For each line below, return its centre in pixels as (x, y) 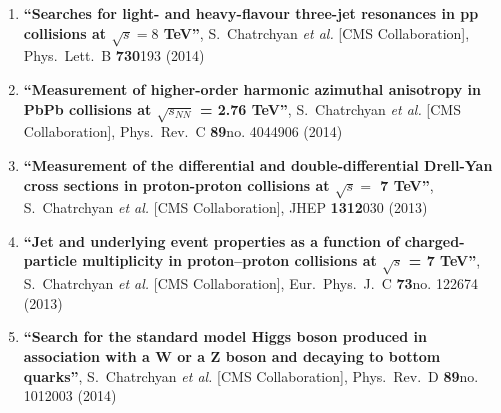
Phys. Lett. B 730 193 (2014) (114, 55)
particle (50, 260)
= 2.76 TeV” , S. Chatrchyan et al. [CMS (330, 108)
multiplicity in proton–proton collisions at (229, 260)
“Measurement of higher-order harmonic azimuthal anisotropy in (252, 88)
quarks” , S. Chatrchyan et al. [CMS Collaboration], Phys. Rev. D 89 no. (251, 375)
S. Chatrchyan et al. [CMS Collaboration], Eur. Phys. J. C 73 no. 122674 (250, 283)
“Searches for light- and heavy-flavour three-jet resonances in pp (251, 13)
